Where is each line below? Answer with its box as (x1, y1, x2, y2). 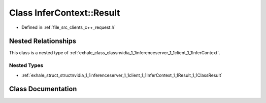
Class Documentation (9, 85, 77, 93)
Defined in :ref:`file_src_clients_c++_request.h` (21, 24, 116, 30)
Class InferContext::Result (9, 7, 120, 18)
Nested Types (9, 62, 44, 69)
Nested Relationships (9, 37, 76, 45)
